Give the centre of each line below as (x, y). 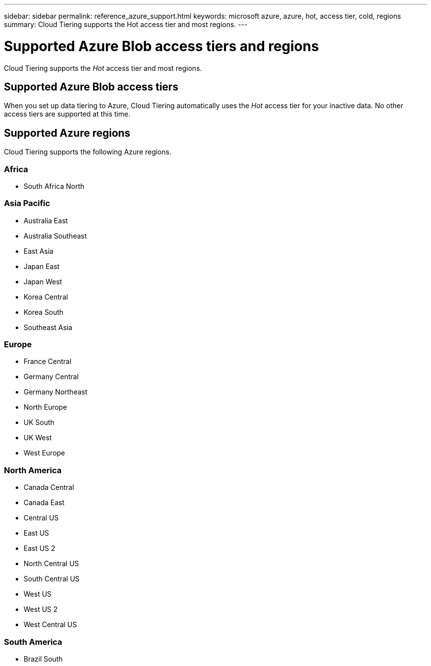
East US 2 (40, 548)
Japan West (43, 281)
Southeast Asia (48, 327)
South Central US (52, 579)
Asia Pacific (27, 203)
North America (33, 470)
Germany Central (51, 377)
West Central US (50, 625)
